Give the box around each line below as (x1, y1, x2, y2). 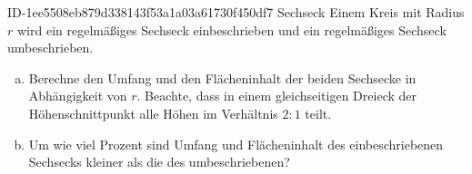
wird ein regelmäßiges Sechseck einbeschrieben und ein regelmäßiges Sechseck (16, 20, 447, 39)
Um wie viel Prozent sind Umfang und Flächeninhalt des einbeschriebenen (28, 134, 444, 153)
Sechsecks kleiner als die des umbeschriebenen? (28, 152, 290, 171)
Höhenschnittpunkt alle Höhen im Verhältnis (28, 103, 278, 122)
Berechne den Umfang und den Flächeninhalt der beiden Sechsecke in (28, 68, 417, 87)
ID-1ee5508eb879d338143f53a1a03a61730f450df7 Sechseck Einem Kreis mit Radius (7, 3, 465, 21)
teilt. (305, 103, 332, 122)
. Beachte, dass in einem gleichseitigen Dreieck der (136, 86, 417, 105)
